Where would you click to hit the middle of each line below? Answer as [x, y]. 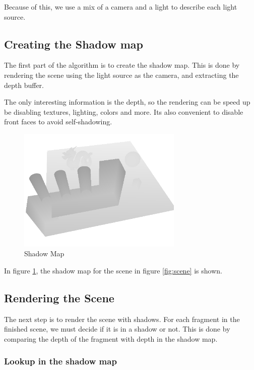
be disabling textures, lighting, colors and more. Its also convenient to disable [124, 111]
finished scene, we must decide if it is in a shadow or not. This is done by [117, 329]
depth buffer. [24, 85]
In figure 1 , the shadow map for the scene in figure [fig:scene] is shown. [113, 270]
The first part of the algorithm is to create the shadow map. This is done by [122, 65]
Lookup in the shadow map [60, 361]
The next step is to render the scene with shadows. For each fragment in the [122, 319]
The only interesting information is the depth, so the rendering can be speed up [127, 102]
